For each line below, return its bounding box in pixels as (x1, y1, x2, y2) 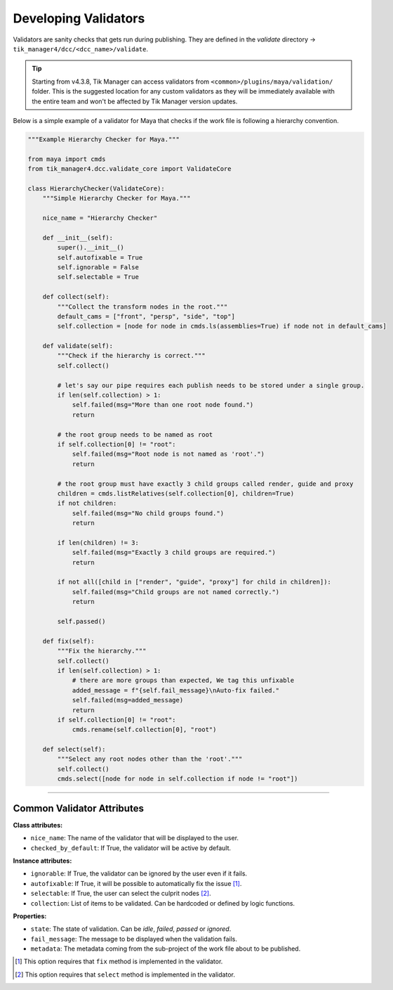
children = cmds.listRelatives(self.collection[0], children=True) (57, 489, 295, 497)
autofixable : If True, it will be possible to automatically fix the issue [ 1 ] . (30, 879, 242, 887)
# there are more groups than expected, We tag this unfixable (72, 676, 295, 685)
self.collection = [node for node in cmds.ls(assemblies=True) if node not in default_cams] (57, 322, 387, 330)
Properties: (13, 911, 47, 920)
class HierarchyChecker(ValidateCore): (27, 184, 165, 193)
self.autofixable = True (57, 253, 143, 262)
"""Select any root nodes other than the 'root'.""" (57, 755, 243, 763)
